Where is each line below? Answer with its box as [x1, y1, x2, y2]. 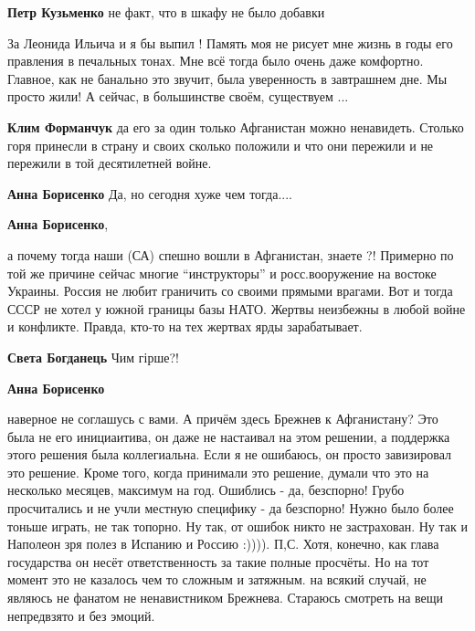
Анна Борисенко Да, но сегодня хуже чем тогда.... [7, 184, 293, 203]
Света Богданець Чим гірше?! [7, 347, 179, 366]
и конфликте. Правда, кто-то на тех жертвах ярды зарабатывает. [7, 317, 363, 336]
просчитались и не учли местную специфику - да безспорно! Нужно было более [7, 499, 454, 518]
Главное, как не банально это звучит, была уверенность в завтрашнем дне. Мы [7, 68, 448, 88]
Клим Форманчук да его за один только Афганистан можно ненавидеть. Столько [7, 117, 464, 136]
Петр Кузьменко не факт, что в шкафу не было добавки [7, 3, 325, 21]
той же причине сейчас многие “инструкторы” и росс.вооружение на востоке [7, 263, 437, 282]
